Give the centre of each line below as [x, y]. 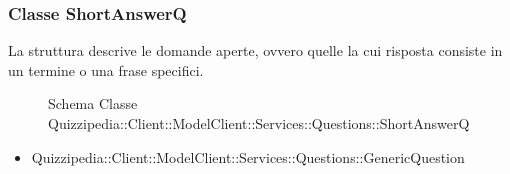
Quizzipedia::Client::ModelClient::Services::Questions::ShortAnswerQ [259, 123]
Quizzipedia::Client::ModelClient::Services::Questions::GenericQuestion [248, 156]
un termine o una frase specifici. [106, 69]
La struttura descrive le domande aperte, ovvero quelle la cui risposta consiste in [255, 50]
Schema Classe [93, 103]
